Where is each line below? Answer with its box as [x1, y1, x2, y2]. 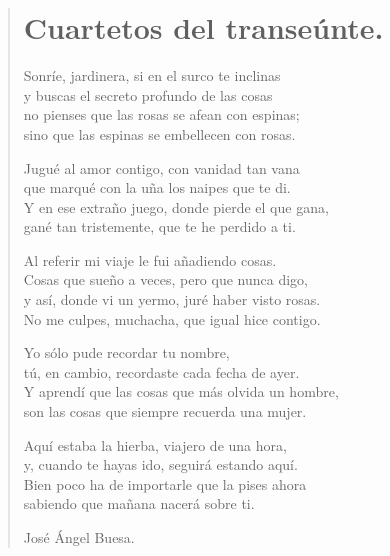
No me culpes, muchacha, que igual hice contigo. [23, 308, 321, 329]
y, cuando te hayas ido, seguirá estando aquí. [23, 454, 298, 475]
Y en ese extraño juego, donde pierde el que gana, [23, 196, 329, 217]
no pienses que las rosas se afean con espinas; [23, 104, 300, 125]
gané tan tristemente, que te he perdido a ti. [23, 216, 296, 237]
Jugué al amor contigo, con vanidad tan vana [23, 157, 300, 178]
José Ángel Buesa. [23, 527, 135, 547]
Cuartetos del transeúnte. [23, 7, 384, 48]
